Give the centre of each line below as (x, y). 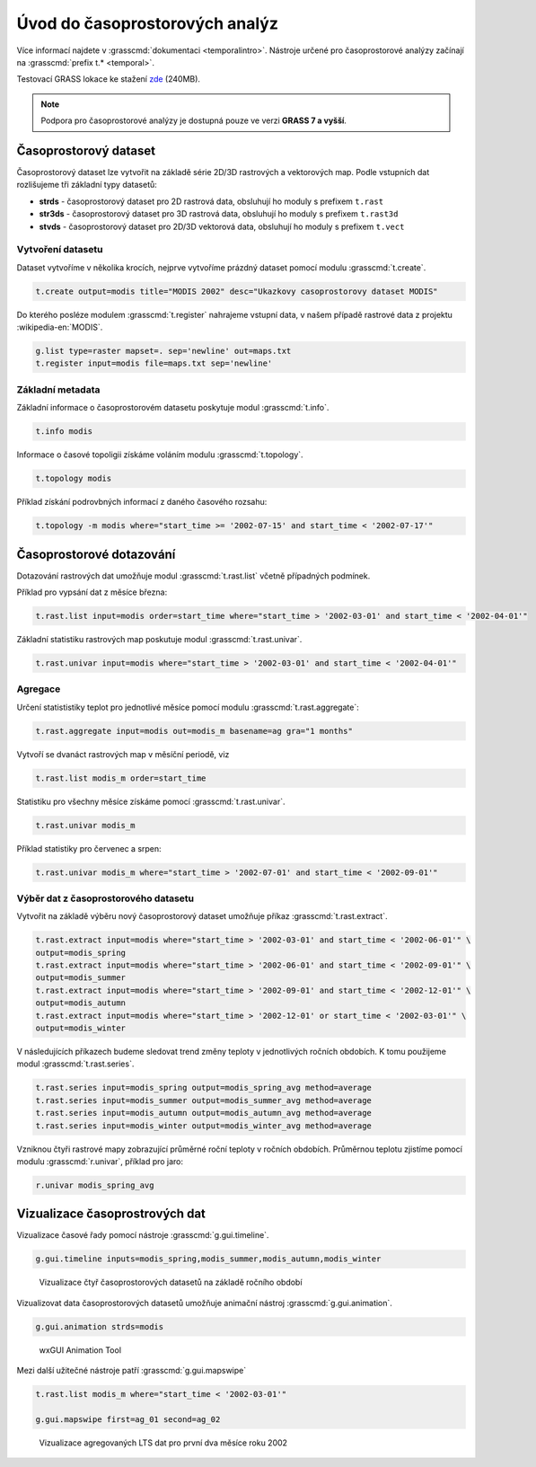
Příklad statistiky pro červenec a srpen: (89, 848)
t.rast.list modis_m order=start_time (121, 778)
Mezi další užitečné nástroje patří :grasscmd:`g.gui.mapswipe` (132, 1371)
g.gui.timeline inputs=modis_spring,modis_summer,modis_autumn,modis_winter (208, 1259)
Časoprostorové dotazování (96, 554)
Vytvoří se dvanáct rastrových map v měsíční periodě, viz (123, 754)
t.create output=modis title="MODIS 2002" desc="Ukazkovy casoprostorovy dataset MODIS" (237, 291)
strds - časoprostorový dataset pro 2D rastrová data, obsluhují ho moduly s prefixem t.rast (211, 201)
